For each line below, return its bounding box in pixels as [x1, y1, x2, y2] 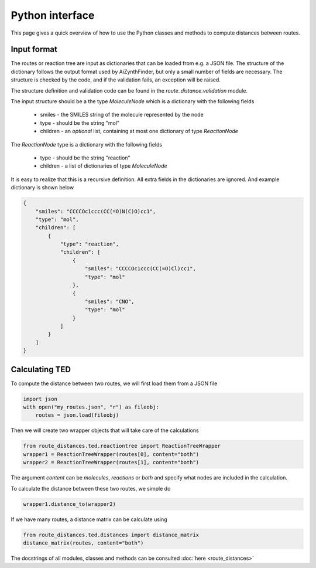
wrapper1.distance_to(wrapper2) [23, 501, 116, 507]
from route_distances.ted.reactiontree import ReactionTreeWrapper [23, 443, 221, 450]
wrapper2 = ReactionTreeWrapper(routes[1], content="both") [23, 459, 200, 466]
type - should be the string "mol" [40, 119, 120, 126]
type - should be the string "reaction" [40, 154, 131, 161]
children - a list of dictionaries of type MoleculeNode [40, 162, 167, 169]
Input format [11, 45, 58, 55]
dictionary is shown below [11, 184, 74, 191]
